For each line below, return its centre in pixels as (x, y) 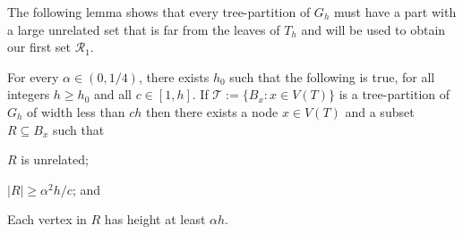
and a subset (380, 111)
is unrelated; (55, 159)
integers (29, 94)
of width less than (76, 111)
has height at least (155, 219)
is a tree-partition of (394, 94)
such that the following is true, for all (332, 76)
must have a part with (395, 12)
